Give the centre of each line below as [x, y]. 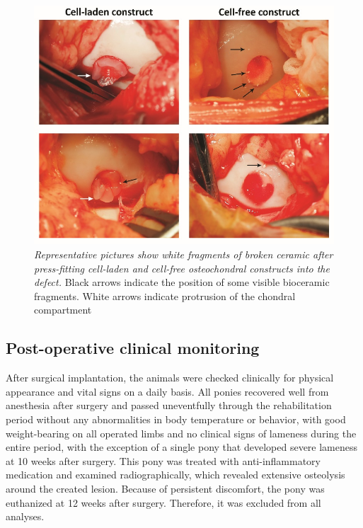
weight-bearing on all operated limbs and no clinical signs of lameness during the [181, 433]
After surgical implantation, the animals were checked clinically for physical [170, 378]
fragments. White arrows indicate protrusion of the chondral [165, 295]
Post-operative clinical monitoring [133, 348]
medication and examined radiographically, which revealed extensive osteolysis [175, 475]
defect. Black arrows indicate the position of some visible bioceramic [182, 282]
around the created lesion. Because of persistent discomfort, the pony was [165, 488]
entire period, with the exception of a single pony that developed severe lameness [182, 447]
